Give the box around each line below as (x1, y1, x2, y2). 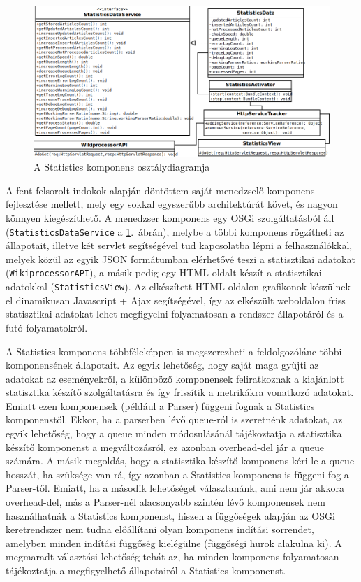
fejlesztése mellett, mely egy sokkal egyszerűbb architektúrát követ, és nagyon (6, 197, 338, 211)
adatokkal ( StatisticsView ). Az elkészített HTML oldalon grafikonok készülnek (6, 279, 351, 294)
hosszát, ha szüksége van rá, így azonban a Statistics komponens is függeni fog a (6, 467, 349, 481)
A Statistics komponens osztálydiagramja (34, 159, 210, 174)
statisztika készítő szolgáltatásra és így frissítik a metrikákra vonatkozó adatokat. (6, 385, 354, 399)
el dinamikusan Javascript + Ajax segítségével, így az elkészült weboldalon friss (6, 292, 346, 307)
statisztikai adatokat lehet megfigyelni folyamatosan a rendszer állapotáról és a (6, 306, 344, 321)
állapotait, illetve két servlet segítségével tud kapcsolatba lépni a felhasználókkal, (6, 238, 353, 253)
